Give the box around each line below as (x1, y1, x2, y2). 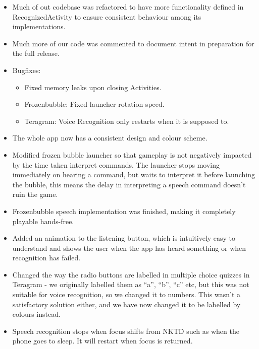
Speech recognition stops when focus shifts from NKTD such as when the (12, 325, 239, 336)
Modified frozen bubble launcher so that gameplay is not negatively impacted (12, 149, 252, 160)
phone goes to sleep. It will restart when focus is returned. (12, 335, 193, 346)
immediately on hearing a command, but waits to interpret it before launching (12, 169, 255, 180)
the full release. (12, 48, 60, 58)
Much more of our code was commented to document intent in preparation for (12, 38, 254, 48)
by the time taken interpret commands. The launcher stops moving (12, 159, 220, 170)
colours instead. (12, 309, 61, 319)
